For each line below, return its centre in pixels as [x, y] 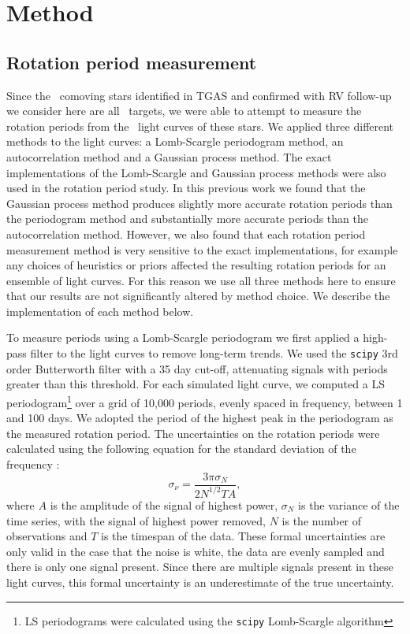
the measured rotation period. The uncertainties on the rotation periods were [193, 433]
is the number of [322, 520]
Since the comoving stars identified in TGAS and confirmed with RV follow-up [199, 95]
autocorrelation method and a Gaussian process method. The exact [169, 156]
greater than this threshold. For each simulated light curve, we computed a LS [196, 384]
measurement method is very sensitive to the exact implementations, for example [202, 249]
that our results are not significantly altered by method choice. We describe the [198, 296]
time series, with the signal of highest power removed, [136, 520]
